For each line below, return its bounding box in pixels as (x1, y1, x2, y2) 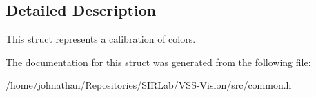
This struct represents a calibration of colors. (6, 32, 196, 46)
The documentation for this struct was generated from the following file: (6, 54, 311, 69)
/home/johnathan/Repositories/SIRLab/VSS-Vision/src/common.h (6, 78, 292, 92)
